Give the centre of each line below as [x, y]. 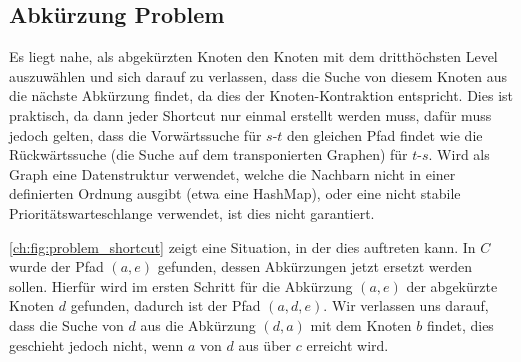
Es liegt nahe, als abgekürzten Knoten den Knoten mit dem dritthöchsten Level [253, 56]
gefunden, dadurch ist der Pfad [165, 305]
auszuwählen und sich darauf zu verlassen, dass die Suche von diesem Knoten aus [258, 75]
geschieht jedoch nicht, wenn [96, 344]
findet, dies [460, 324]
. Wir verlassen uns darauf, [406, 305]
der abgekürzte [452, 285]
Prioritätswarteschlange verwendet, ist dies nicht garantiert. [192, 212]
